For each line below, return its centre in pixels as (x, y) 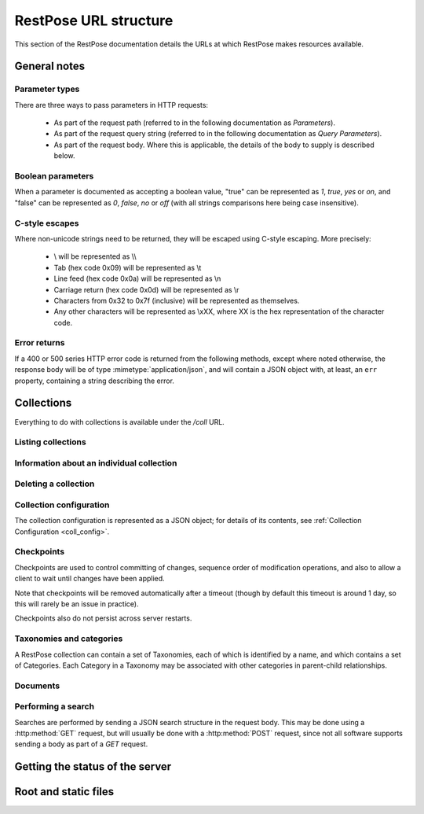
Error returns (40, 343)
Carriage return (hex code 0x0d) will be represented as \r (146, 289)
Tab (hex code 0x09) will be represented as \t (128, 267)
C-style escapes (47, 223)
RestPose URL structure (94, 20)
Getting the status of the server (93, 767)
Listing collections (50, 442)
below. (64, 156)
